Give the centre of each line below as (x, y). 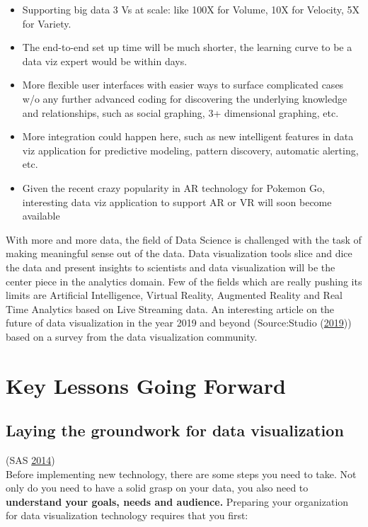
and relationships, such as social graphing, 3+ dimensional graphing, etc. (180, 112)
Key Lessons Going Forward (146, 385)
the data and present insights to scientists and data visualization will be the (171, 267)
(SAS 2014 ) (30, 460)
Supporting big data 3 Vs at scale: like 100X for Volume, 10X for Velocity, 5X (191, 9)
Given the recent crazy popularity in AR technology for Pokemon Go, (173, 187)
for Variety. (47, 23)
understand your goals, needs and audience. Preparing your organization (177, 501)
